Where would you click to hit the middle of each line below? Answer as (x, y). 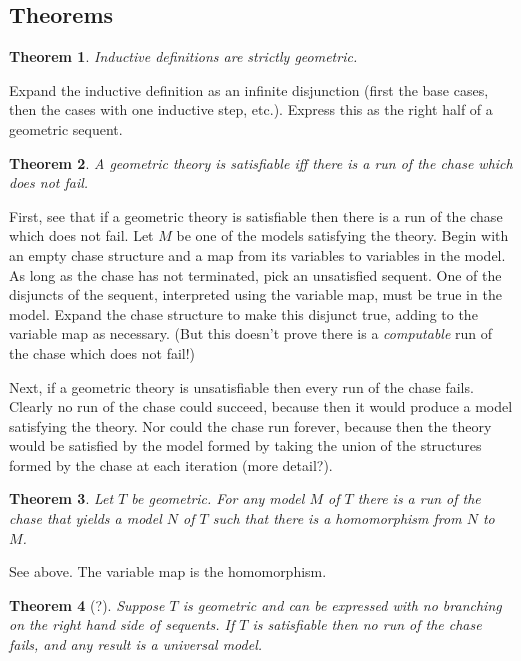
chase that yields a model (85, 518)
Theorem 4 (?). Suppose (87, 604)
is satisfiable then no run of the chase (367, 624)
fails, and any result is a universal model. (136, 644)
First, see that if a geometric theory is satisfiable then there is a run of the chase (256, 215)
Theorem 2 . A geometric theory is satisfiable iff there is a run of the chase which (261, 162)
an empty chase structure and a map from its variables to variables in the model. (257, 254)
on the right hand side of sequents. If (122, 624)
